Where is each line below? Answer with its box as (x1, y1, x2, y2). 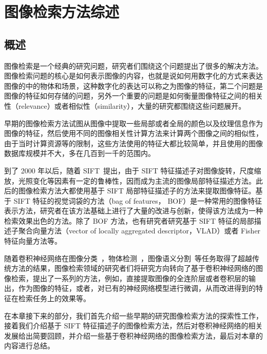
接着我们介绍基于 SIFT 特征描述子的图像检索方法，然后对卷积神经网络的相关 (4, 320, 263, 331)
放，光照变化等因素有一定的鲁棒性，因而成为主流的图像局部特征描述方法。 (4, 175, 256, 186)
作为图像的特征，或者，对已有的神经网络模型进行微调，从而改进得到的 (18, 283, 256, 293)
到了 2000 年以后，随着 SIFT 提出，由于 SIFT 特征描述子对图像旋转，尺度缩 (4, 165, 261, 175)
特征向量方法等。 (4, 235, 62, 246)
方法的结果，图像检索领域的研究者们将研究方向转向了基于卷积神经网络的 (11, 263, 256, 273)
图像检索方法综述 (4, 1, 120, 22)
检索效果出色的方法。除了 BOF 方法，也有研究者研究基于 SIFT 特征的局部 (4, 215, 254, 226)
